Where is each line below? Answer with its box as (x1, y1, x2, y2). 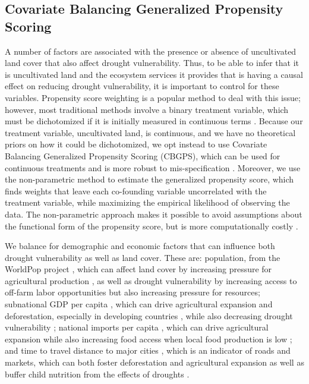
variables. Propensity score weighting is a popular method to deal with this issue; (5, 91, 301, 103)
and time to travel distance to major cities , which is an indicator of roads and (5, 344, 291, 357)
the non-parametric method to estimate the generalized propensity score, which (5, 173, 294, 185)
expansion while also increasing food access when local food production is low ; (5, 332, 292, 345)
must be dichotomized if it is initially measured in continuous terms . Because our (5, 115, 303, 127)
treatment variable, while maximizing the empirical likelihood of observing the (5, 196, 290, 209)
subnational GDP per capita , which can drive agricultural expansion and (5, 298, 273, 310)
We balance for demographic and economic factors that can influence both (5, 240, 275, 252)
